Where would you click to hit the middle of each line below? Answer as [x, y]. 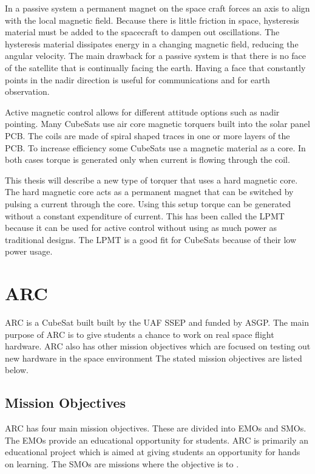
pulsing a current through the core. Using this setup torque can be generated [148, 203]
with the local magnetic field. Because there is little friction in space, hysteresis [152, 20]
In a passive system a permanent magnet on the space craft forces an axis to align [157, 8]
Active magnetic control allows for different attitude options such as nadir [142, 112]
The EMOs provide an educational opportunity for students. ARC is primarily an [157, 440]
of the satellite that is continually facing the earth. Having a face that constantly [155, 67]
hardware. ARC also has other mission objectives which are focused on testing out [158, 346]
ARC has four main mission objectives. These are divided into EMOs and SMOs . [156, 428]
